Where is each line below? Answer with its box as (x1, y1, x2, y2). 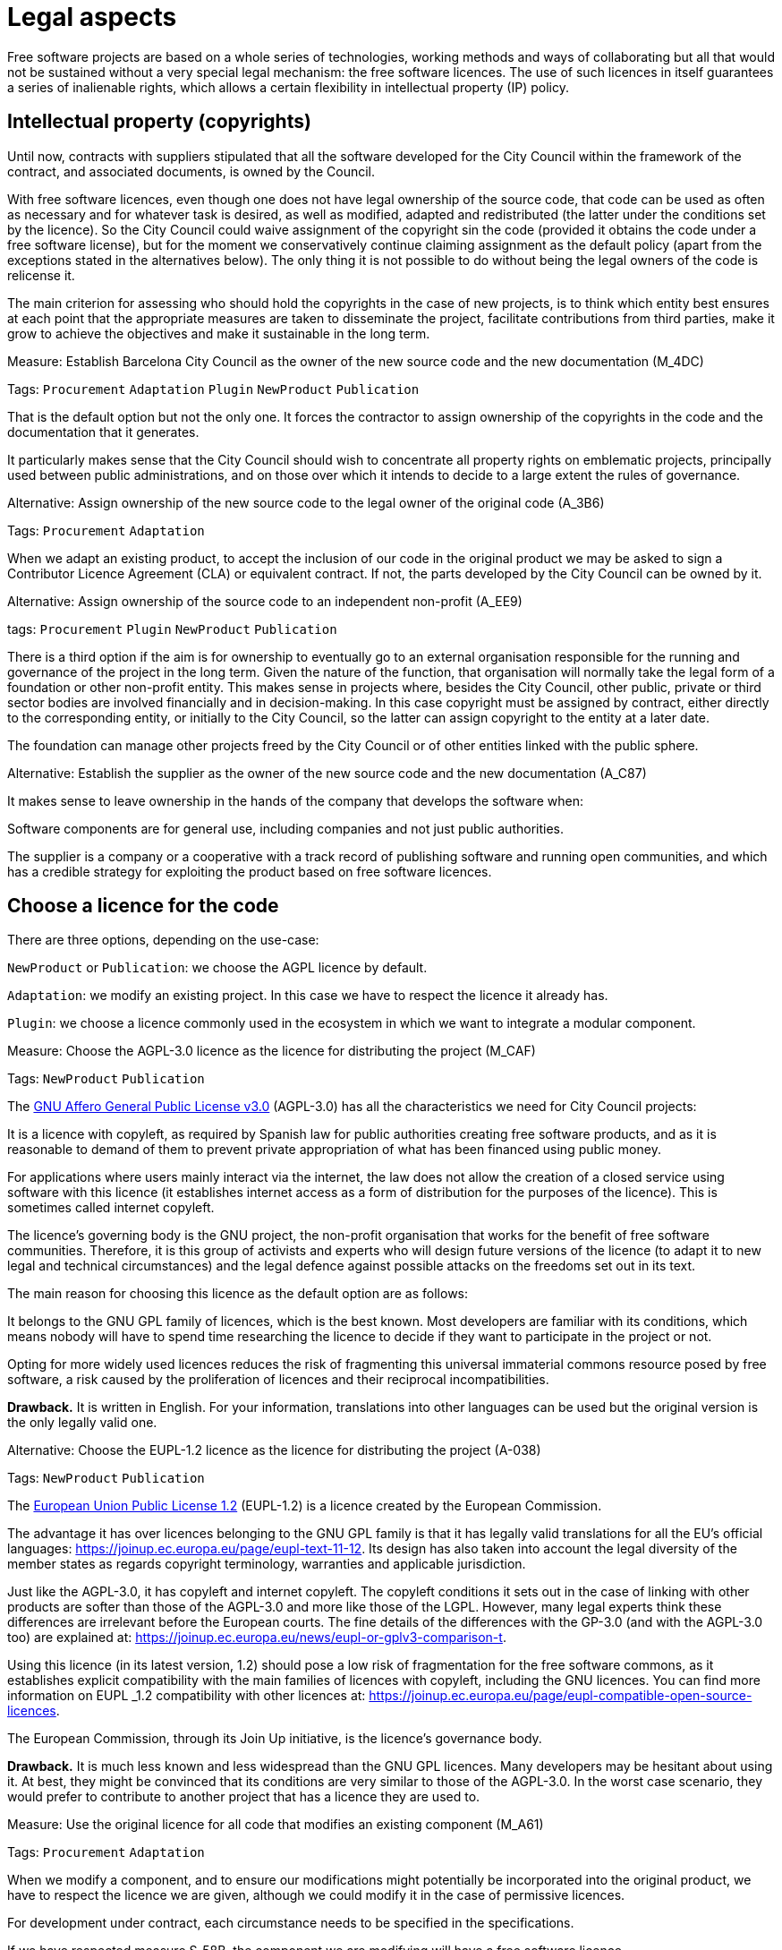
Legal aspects (7, 2, 177, 32)
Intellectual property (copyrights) (7, 110, 311, 133)
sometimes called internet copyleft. (7, 1200, 215, 1216)
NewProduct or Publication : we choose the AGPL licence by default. (7, 960, 428, 976)
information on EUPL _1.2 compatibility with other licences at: (7, 1688, 366, 1704)
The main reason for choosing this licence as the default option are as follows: (7, 1286, 469, 1302)
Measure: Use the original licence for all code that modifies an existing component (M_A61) (7, 1817, 544, 1833)
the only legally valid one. (7, 1415, 157, 1431)
